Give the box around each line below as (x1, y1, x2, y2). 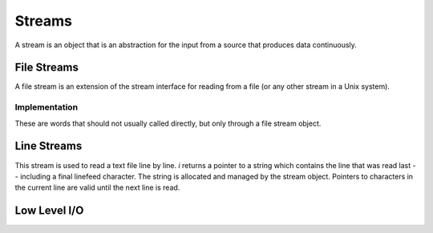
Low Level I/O (14, 204, 84, 218)
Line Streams (14, 139, 83, 153)
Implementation (14, 102, 79, 113)
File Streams (14, 61, 79, 74)
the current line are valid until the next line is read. (14, 183, 180, 192)
